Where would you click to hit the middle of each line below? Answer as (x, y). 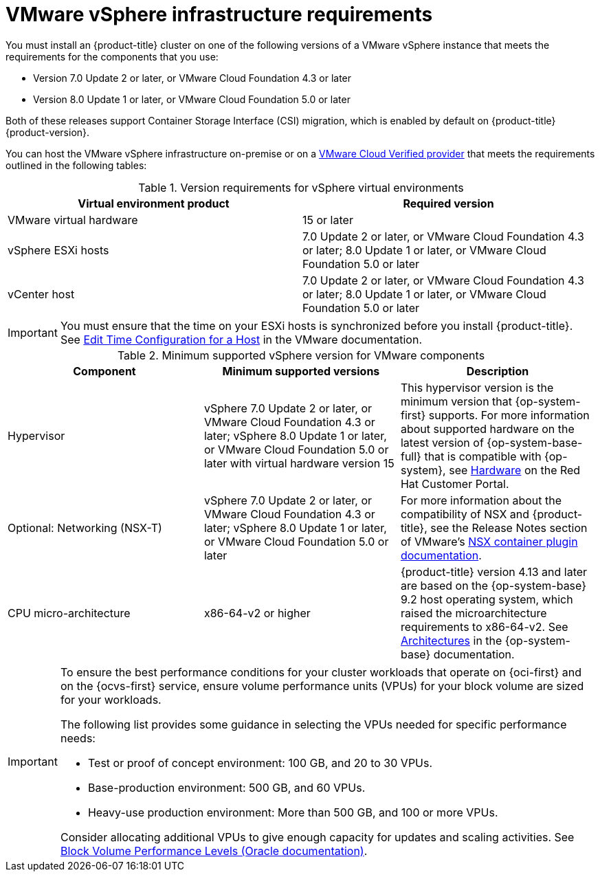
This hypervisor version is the (477, 387)
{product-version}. (48, 132)
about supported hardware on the (487, 429)
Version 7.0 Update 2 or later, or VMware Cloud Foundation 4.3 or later (192, 78)
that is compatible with (483, 456)
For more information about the (481, 500)
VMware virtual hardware (73, 220)
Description (498, 371)
